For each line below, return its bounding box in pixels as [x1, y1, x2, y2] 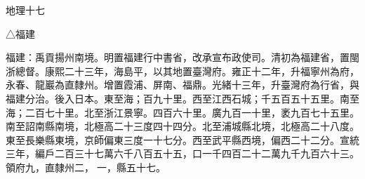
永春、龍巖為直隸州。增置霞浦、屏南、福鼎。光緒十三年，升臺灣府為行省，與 [6, 77, 359, 92]
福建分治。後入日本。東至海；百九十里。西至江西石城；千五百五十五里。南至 [6, 91, 359, 105]
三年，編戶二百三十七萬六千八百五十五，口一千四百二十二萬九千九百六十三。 [6, 146, 359, 161]
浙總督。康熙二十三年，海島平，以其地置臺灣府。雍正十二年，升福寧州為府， [6, 63, 359, 78]
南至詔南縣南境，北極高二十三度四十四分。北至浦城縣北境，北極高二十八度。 [6, 119, 359, 133]
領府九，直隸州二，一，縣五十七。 [6, 159, 166, 174]
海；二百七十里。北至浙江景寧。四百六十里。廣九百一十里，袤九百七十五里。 [6, 105, 359, 119]
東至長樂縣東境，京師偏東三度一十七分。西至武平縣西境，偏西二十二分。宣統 [6, 132, 359, 147]
